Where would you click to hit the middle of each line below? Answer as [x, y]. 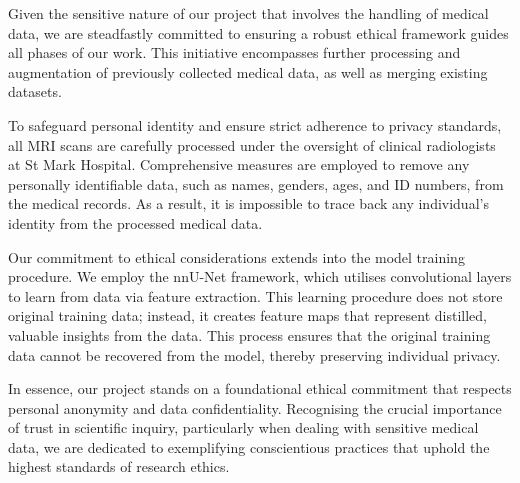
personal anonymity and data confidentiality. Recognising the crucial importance [255, 407]
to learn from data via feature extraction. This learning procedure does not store [255, 295]
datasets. [35, 91]
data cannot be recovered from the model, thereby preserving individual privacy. [254, 354]
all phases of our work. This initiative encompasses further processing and [234, 52]
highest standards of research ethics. [119, 466]
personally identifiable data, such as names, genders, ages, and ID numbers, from [256, 183]
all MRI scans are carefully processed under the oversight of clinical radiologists [252, 144]
